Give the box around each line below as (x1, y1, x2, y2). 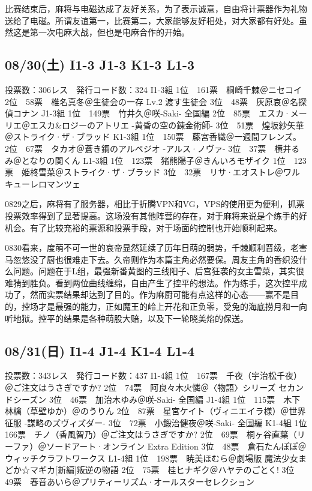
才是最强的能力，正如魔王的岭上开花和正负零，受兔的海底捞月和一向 (38, 300, 307, 313)
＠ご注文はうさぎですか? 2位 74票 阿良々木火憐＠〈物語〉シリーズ (5, 381, 276, 394)
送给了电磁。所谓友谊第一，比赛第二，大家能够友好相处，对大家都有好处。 (5, 14, 299, 26)
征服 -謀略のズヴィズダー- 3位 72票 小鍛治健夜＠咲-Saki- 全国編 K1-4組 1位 (5, 416, 307, 429)
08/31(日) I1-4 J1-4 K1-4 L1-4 (5, 341, 195, 360)
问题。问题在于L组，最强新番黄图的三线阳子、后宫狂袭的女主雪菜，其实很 (13, 265, 304, 277)
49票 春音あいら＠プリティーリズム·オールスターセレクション (5, 475, 255, 487)
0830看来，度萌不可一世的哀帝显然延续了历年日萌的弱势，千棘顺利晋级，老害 (5, 241, 307, 254)
